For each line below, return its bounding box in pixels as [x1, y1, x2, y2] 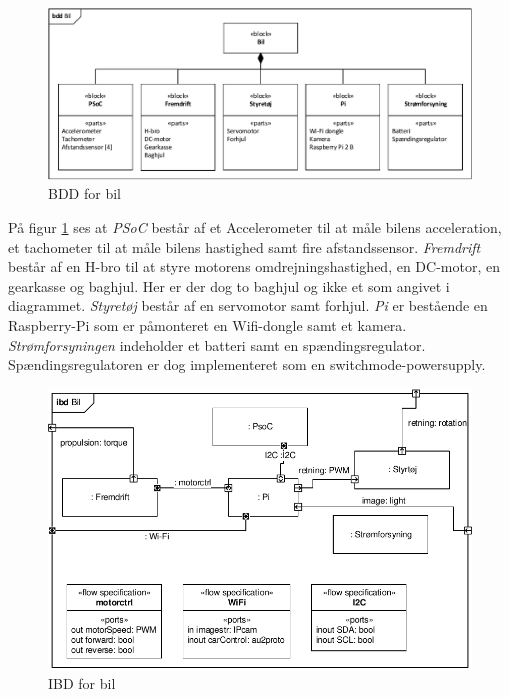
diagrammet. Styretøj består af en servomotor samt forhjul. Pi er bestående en [8, 295, 488, 316]
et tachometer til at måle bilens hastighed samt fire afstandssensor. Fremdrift [8, 236, 481, 257]
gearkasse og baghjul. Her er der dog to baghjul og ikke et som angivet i [8, 275, 450, 296]
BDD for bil [48, 183, 121, 204]
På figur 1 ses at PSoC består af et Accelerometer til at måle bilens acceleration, [8, 217, 502, 238]
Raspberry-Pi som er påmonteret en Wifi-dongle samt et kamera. [8, 314, 407, 335]
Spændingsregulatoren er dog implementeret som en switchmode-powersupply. [8, 354, 486, 375]
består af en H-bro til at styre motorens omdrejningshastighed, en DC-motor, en [8, 256, 500, 277]
